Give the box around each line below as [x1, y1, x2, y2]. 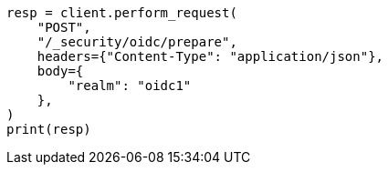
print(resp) [6, 122, 91, 137]
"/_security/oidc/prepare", [37, 35, 237, 49]
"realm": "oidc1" [68, 78, 192, 93]
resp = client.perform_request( [6, 5, 237, 20]
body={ [37, 64, 84, 78]
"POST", [37, 20, 91, 35]
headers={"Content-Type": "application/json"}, [37, 49, 384, 64]
